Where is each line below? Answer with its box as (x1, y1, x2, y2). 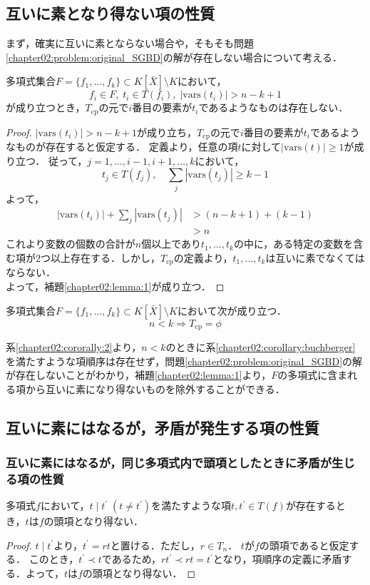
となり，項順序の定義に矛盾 (212, 551, 342, 566)
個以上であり (141, 236, 202, 251)
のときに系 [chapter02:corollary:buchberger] (165, 339, 356, 354)
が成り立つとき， (6, 100, 86, 115)
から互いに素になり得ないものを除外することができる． (25, 381, 285, 396)
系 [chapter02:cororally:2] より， (6, 339, 142, 354)
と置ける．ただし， (110, 537, 200, 552)
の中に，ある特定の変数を (233, 236, 354, 251)
